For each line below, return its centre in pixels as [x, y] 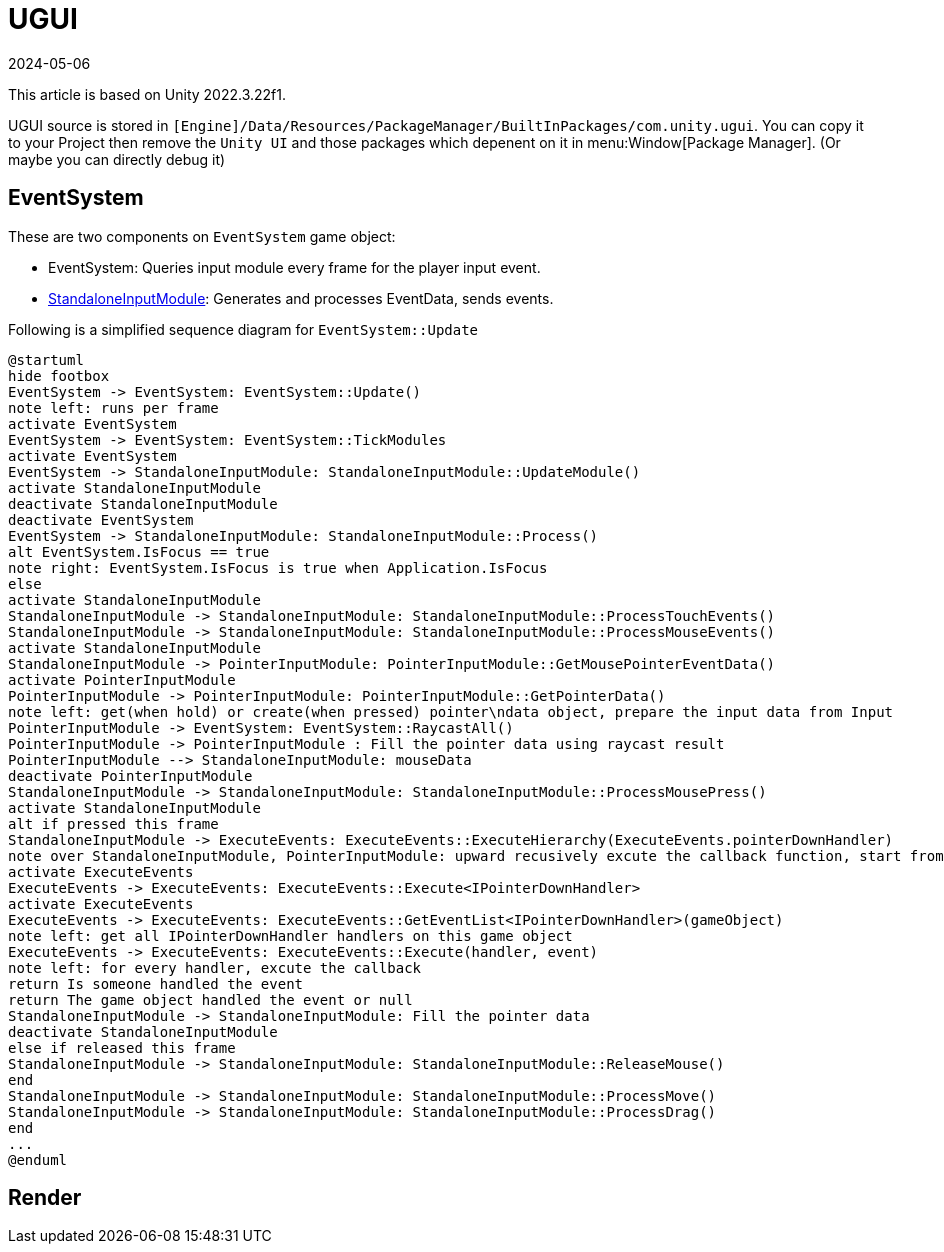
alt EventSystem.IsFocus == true [139, 551]
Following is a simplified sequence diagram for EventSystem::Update [243, 329]
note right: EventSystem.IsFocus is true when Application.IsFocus [278, 567]
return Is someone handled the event [156, 983]
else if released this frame [122, 1047]
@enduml [38, 1159]
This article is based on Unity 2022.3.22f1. [147, 94]
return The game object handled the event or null [210, 999]
